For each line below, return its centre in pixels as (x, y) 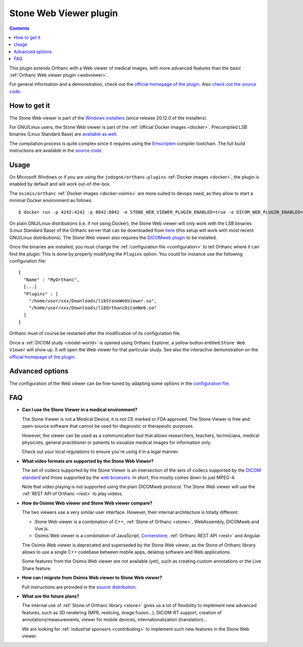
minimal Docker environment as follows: (51, 201)
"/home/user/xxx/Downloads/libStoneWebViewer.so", (93, 301)
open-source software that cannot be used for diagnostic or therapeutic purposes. (108, 426)
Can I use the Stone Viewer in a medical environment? (80, 410)
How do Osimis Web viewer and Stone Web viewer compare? (87, 503)
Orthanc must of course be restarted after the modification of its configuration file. (95, 333)
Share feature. (37, 568)
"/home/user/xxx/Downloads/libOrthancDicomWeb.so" (93, 308)
